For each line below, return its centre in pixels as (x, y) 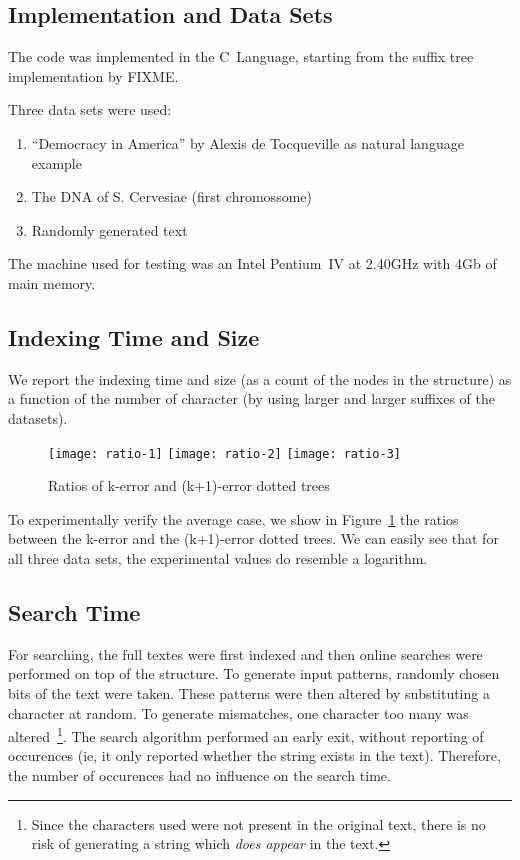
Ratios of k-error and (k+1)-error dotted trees (189, 485)
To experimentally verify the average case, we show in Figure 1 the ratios (233, 518)
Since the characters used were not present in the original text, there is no (258, 823)
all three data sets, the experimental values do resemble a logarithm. (218, 557)
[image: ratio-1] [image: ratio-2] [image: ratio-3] (224, 453)
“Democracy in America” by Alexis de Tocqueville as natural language (247, 142)
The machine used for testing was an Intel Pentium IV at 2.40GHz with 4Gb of (252, 263)
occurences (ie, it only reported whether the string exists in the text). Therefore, (254, 755)
